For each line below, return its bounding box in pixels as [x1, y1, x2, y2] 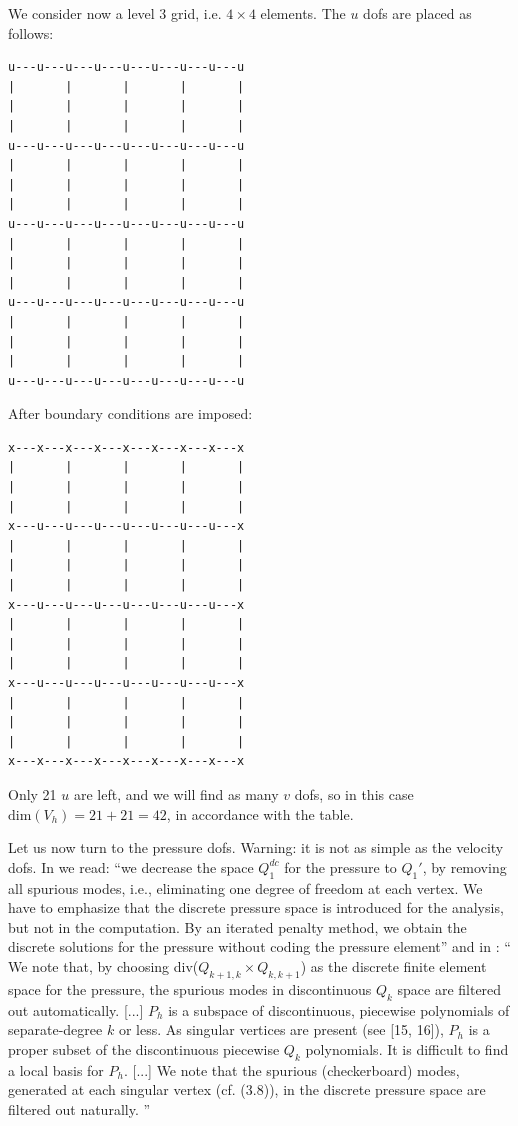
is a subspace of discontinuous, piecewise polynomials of [168, 999, 510, 1020]
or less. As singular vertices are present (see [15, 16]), [118, 1019, 444, 1040]
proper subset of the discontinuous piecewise [8, 1038, 280, 1059]
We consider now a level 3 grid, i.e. [8, 3, 222, 23]
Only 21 [8, 783, 57, 804]
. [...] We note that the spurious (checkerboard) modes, [123, 1059, 460, 1080]
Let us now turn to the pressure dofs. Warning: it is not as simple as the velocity [8, 837, 504, 858]
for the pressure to [284, 856, 397, 877]
